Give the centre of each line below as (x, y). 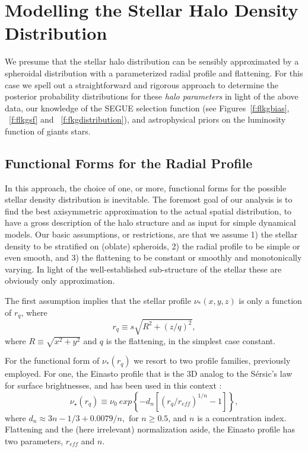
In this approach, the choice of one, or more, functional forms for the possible (146, 187)
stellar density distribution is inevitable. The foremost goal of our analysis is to (149, 199)
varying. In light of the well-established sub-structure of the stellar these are (143, 269)
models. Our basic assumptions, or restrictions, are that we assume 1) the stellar (151, 234)
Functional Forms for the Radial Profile (129, 163)
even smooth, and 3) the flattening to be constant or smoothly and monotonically (153, 257)
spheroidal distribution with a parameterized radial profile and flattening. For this (154, 73)
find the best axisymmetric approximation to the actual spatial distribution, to (148, 211)
